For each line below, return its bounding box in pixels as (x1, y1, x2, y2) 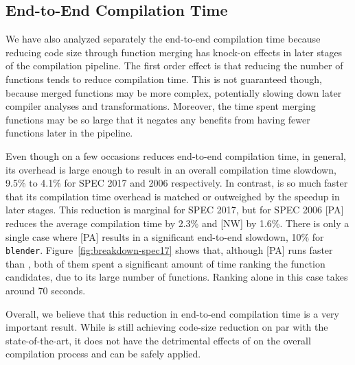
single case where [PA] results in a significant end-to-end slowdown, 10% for (5, 229, 324, 244)
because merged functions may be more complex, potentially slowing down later (5, 85, 342, 99)
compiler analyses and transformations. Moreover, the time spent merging (5, 99, 316, 113)
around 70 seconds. (5, 283, 86, 297)
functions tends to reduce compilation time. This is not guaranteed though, (5, 71, 322, 86)
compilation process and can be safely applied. (5, 346, 201, 361)
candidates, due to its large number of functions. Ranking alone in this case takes (5, 270, 348, 284)
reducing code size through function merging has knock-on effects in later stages (5, 45, 343, 59)
